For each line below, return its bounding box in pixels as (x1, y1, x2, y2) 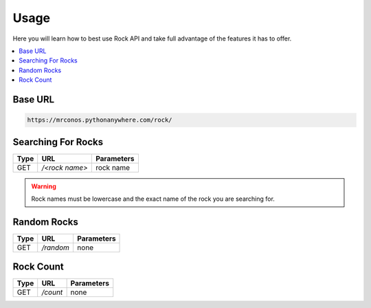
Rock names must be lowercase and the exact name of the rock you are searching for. (31, 195, 275, 203)
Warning (31, 182, 56, 190)
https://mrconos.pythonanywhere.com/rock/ (27, 116, 172, 124)
